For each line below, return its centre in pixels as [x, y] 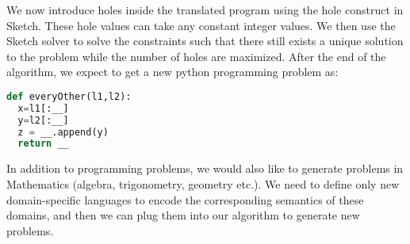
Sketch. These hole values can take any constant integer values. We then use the [201, 25]
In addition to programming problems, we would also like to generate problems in [205, 168]
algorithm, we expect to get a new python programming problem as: [172, 72]
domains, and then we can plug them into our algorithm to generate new [183, 215]
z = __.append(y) [63, 132]
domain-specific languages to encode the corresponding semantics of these [185, 199]
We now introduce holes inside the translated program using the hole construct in [205, 10]
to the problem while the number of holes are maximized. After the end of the [196, 56]
